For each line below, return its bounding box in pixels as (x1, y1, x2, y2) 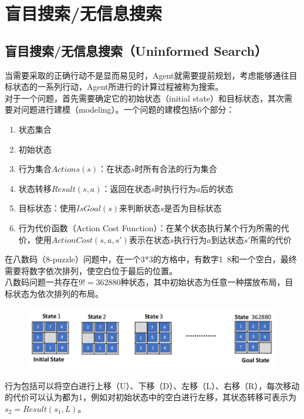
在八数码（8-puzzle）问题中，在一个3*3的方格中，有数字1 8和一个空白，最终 (5, 253, 297, 265)
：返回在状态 (102, 182, 151, 194)
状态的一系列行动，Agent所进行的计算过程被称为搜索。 (12, 80, 224, 93)
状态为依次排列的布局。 (12, 287, 103, 299)
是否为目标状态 (164, 202, 222, 214)
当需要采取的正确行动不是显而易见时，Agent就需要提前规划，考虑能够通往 (5, 69, 289, 81)
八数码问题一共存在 (5, 276, 79, 288)
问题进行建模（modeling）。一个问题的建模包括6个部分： (21, 103, 235, 116)
